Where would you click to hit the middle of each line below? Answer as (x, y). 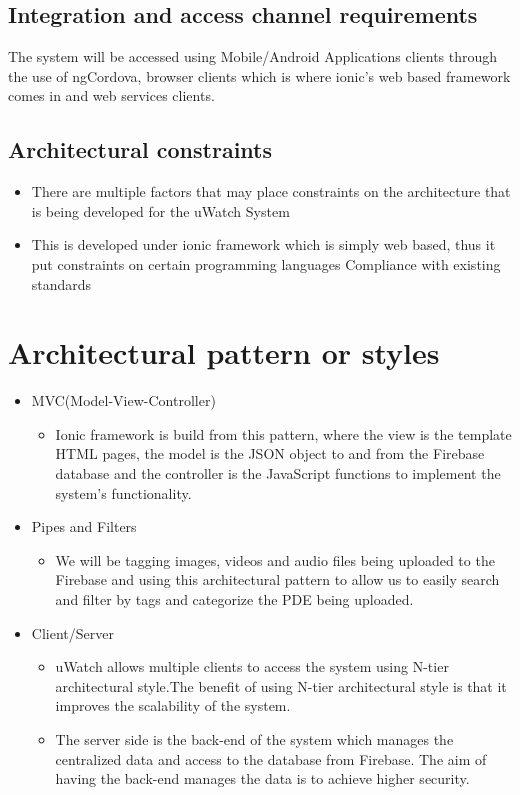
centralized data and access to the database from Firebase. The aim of (271, 758)
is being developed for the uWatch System (160, 210)
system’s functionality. (123, 492)
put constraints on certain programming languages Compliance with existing (266, 263)
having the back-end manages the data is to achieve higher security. (262, 778)
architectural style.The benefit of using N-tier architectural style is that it (281, 685)
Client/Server (72, 632)
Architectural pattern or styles (224, 352)
